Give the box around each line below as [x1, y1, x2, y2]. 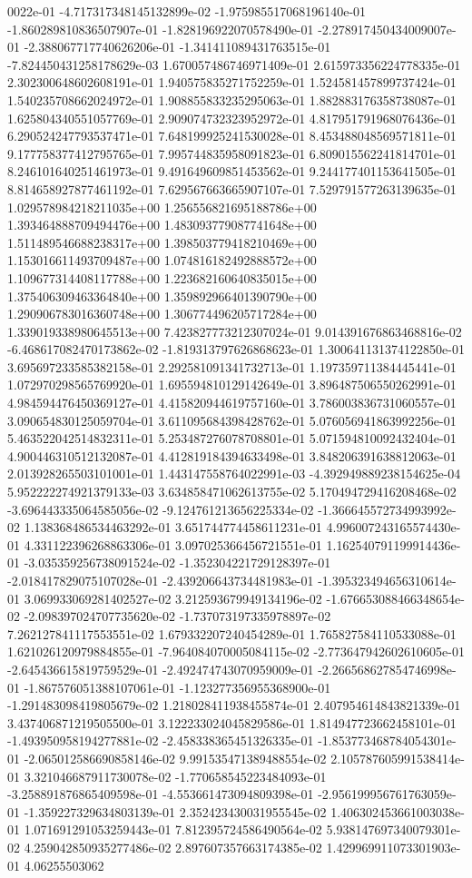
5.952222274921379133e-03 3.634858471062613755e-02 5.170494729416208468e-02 [7, 482, 457, 501]
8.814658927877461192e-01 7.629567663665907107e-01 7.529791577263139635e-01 [7, 179, 457, 198]
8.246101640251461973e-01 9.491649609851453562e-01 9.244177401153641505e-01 [7, 162, 457, 181]
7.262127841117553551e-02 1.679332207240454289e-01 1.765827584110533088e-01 [7, 624, 457, 643]
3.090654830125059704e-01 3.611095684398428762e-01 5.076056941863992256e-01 [7, 410, 457, 429]
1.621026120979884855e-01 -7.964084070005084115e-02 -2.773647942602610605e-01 [7, 642, 465, 661]
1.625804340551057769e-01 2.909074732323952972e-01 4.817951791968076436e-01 [7, 108, 457, 127]
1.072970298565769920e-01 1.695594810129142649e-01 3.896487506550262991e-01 [7, 375, 457, 394]
